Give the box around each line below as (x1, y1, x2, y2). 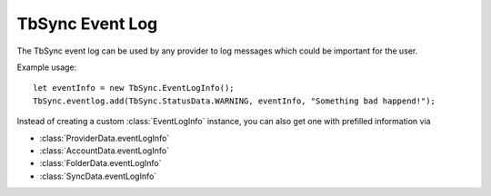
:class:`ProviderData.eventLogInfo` (39, 132, 170, 143)
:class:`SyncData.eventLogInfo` (39, 171, 157, 181)
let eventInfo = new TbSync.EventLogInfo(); (33, 83, 235, 93)
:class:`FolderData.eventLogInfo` (39, 158, 162, 169)
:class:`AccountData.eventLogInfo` (39, 145, 170, 156)
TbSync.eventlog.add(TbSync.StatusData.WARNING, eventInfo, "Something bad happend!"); (33, 95, 436, 106)
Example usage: (16, 62, 77, 73)
